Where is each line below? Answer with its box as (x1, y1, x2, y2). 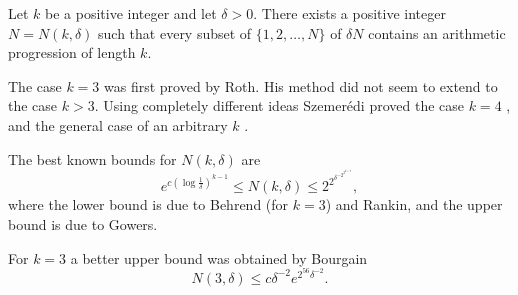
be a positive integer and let (45, 3, 217, 23)
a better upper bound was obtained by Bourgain (70, 247, 368, 268)
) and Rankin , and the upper (325, 194, 503, 215)
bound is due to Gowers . (8, 213, 158, 234)
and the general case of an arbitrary (8, 114, 228, 135)
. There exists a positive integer (253, 3, 446, 23)
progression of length (8, 42, 136, 63)
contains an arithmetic (368, 22, 506, 43)
